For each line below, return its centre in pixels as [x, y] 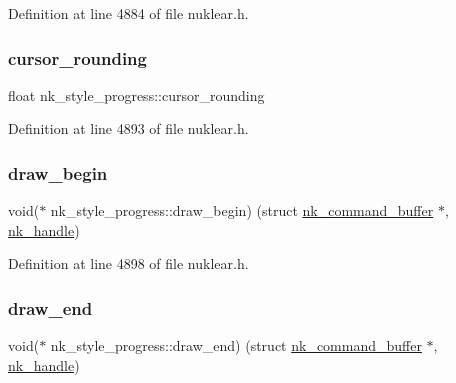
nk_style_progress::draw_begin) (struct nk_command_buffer [242, 210]
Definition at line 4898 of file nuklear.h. [128, 263]
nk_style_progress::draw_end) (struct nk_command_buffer [236, 345]
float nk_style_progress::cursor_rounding [136, 94]
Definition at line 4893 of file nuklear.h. [128, 128]
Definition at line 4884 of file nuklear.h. [128, 13]
